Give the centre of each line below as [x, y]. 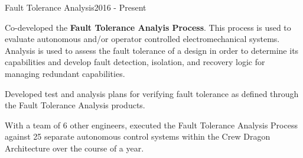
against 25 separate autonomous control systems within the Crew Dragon [138, 136]
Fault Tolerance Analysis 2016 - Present [76, 7]
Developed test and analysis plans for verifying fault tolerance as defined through [152, 93]
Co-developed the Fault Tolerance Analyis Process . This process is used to [148, 27]
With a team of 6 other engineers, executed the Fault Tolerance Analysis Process [151, 125]
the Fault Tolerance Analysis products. [75, 105]
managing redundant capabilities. [65, 73]
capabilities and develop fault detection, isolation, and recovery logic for [135, 62]
